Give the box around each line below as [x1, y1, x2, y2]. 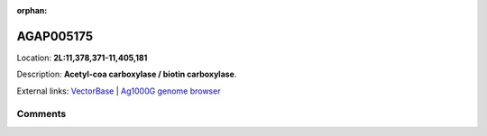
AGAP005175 [16, 28, 94, 44]
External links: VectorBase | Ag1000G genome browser [16, 86, 221, 96]
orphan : [16, 5, 48, 15]
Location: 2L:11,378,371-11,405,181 [16, 52, 148, 63]
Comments [16, 108, 67, 121]
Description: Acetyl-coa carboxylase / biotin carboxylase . [16, 68, 237, 80]
